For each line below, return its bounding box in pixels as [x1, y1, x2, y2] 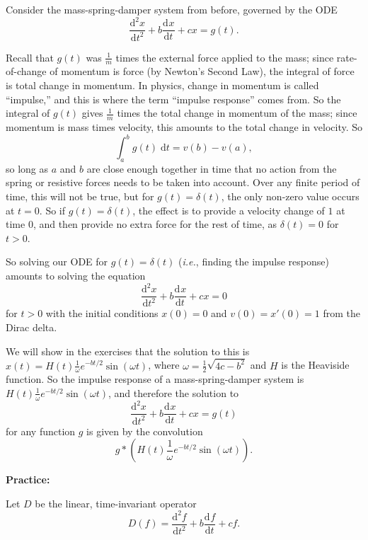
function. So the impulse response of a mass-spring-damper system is [6, 372, 304, 386]
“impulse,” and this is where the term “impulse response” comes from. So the [6, 91, 341, 106]
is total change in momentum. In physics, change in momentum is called [6, 77, 319, 92]
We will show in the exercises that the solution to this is [6, 343, 250, 358]
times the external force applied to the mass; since [115, 50, 334, 64]
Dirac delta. [6, 320, 57, 335]
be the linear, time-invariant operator [35, 495, 197, 510]
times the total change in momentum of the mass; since [117, 105, 357, 120]
